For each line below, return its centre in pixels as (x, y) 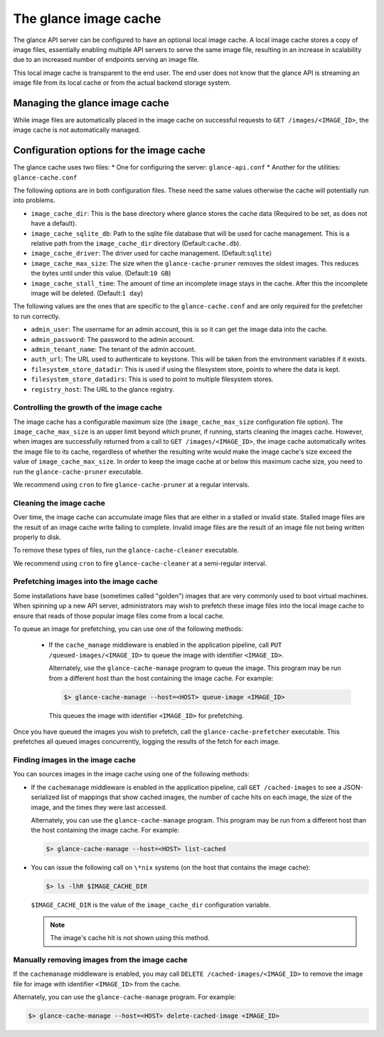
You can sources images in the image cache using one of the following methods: (132, 774)
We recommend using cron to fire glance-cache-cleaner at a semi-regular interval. (140, 563)
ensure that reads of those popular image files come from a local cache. (119, 615)
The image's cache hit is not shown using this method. (130, 938)
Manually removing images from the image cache (100, 959)
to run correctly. (37, 316)
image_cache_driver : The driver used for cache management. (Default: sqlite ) (151, 254)
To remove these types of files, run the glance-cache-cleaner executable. (126, 550)
